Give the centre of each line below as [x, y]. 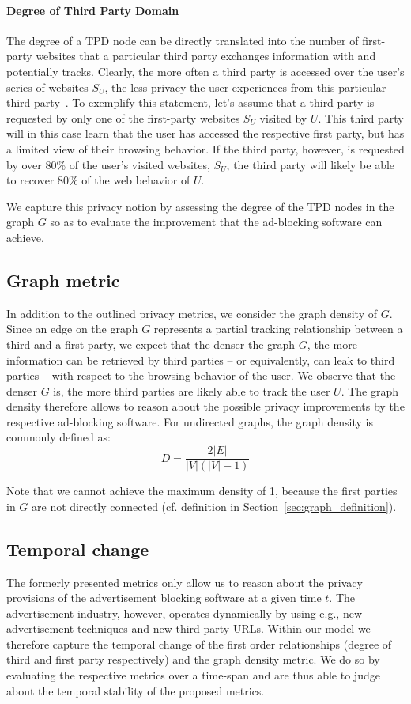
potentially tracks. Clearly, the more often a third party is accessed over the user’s [205, 71]
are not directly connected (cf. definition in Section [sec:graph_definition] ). [214, 506]
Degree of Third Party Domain [93, 10]
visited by [283, 117]
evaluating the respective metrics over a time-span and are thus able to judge [193, 675]
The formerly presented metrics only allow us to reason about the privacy [185, 582]
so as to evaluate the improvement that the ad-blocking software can [216, 222]
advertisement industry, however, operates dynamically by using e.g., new [185, 613]
